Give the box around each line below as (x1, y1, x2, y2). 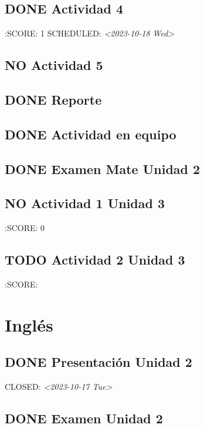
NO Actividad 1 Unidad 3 (5, 194, 165, 212)
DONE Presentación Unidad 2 (5, 353, 192, 371)
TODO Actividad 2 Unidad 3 (5, 250, 185, 269)
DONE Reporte (5, 90, 102, 108)
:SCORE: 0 (5, 222, 45, 234)
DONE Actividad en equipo (5, 125, 176, 143)
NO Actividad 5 (5, 56, 103, 74)
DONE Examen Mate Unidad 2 (5, 159, 200, 178)
